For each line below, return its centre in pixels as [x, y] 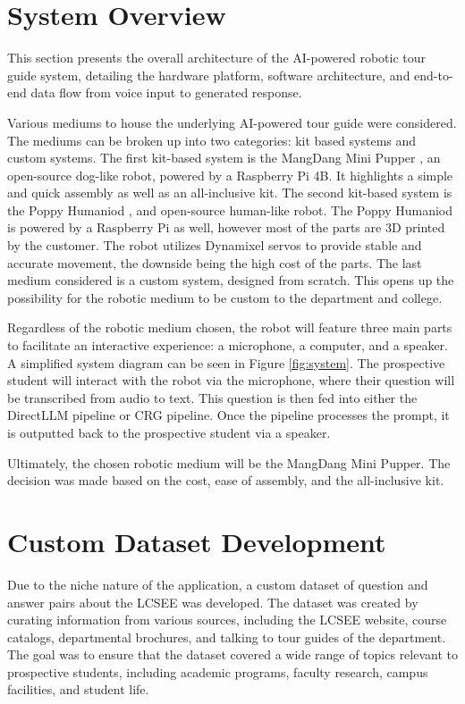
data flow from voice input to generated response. [166, 92]
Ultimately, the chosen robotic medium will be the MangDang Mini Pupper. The [229, 462]
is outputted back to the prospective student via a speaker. [169, 432]
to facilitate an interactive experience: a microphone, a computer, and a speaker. [228, 345]
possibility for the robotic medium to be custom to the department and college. [225, 297]
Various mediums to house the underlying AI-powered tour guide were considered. [232, 122]
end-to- [434, 75]
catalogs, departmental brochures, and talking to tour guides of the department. [227, 637]
